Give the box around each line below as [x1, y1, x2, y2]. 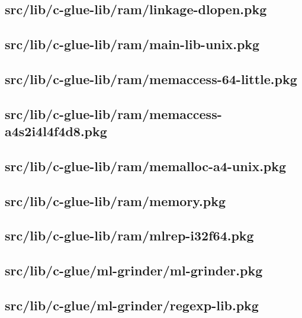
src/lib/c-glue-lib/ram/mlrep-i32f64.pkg [5, 226, 254, 245]
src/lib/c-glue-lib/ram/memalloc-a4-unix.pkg [5, 156, 287, 175]
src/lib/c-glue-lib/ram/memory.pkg [5, 191, 226, 210]
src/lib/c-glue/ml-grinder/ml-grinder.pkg [5, 261, 263, 280]
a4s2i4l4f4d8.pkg [5, 122, 107, 140]
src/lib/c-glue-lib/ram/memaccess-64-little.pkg [5, 69, 297, 88]
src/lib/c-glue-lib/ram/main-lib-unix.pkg [5, 35, 260, 53]
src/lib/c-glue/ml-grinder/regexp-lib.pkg [5, 296, 259, 314]
